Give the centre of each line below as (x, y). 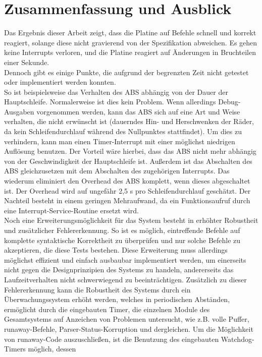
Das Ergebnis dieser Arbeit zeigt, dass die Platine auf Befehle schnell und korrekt (130, 33)
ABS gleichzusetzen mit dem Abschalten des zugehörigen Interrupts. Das (117, 171)
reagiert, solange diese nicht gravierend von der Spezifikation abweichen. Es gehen (131, 42)
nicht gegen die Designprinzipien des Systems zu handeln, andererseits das (119, 270)
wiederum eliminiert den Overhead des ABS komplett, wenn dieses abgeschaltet (127, 181)
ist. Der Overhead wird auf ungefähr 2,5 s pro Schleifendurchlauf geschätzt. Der (127, 190)
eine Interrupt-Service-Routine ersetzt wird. (71, 210)
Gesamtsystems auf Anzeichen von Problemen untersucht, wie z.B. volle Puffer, (127, 319)
